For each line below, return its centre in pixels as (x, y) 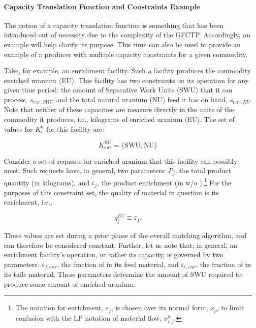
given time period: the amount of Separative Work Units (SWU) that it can (118, 90)
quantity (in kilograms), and (47, 182)
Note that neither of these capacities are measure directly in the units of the (119, 109)
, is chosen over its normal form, (160, 308)
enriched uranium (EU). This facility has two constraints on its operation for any (127, 80)
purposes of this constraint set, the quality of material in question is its (112, 192)
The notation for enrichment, (59, 308)
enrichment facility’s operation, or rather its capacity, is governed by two (114, 254)
